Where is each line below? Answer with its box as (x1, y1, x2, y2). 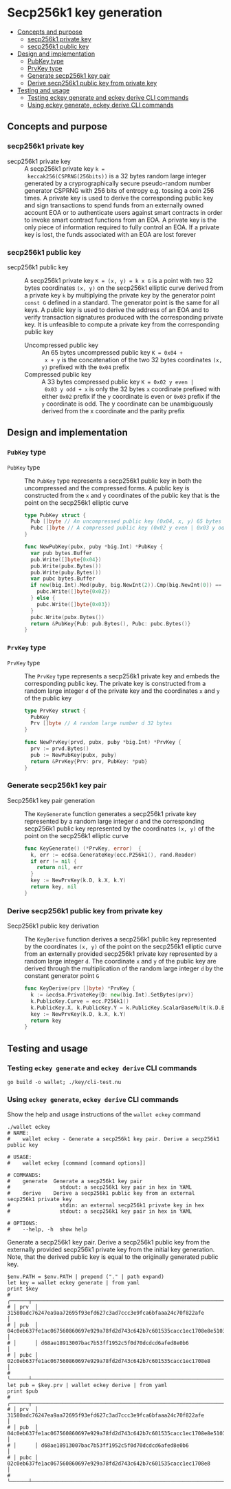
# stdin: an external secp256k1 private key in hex (7, 1202, 205, 1209)
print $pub (7, 1388, 38, 1395)
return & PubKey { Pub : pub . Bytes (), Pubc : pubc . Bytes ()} (30, 620, 191, 627)
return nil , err (36, 864, 84, 871)
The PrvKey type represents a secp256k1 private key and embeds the (24, 671, 220, 680)
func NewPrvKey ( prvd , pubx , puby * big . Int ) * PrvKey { (24, 739, 182, 746)
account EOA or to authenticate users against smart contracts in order (24, 208, 223, 216)
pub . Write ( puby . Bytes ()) (30, 569, 102, 576)
